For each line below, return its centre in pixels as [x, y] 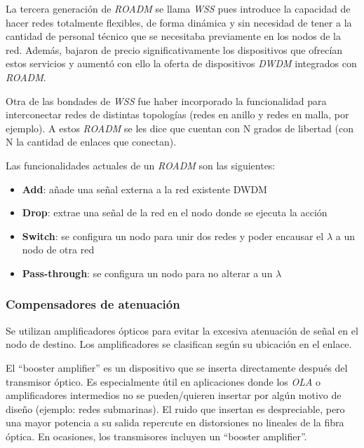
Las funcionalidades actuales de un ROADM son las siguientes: [141, 165]
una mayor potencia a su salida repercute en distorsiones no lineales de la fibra [175, 422]
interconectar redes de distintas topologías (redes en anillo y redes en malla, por [177, 114]
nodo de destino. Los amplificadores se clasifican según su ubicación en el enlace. [179, 344]
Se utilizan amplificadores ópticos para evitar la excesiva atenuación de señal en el [182, 330]
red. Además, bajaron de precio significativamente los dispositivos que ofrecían [174, 49]
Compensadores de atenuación [93, 304]
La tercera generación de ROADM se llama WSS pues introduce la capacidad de [178, 8]
